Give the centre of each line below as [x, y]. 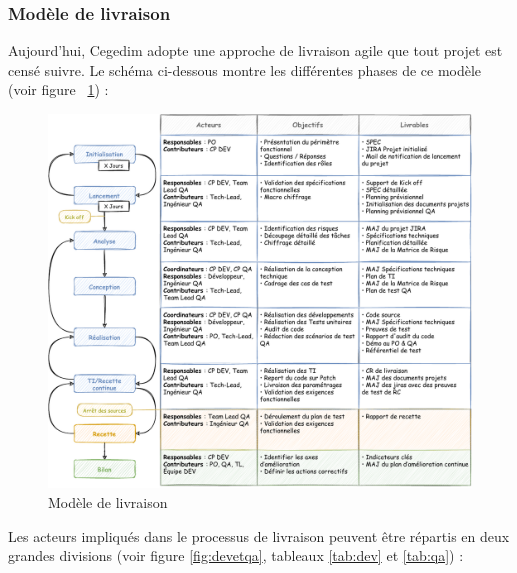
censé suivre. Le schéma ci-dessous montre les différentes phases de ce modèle [245, 69]
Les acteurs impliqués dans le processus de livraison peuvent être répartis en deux [259, 535]
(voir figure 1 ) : [58, 89]
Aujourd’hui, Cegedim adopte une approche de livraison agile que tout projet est [255, 50]
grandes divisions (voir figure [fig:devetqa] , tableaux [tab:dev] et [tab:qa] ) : [236, 555]
